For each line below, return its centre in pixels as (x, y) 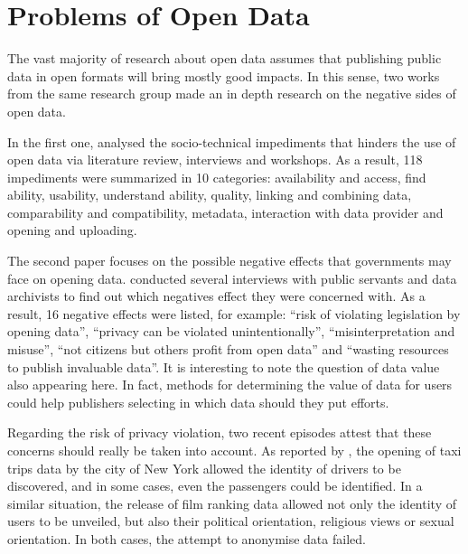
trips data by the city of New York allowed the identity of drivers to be (204, 468)
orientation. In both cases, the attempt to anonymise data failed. (187, 538)
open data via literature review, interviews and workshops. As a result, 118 (215, 160)
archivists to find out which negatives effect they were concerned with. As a (216, 296)
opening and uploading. (72, 230)
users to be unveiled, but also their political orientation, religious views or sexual (231, 521)
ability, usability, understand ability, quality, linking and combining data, (210, 195)
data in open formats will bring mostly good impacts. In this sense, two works (224, 75)
